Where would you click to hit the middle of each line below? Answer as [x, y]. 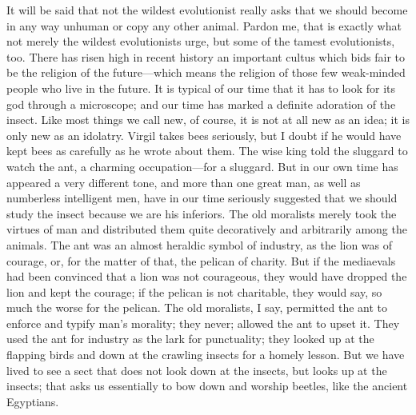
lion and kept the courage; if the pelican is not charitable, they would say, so [194, 291]
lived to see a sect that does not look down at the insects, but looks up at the [197, 370]
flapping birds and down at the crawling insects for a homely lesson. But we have [206, 355]
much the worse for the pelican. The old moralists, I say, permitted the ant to [197, 307]
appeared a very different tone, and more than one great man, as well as [184, 182]
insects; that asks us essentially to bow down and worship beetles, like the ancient [207, 386]
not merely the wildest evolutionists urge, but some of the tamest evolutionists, [201, 41]
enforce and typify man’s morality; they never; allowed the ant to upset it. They [203, 323]
